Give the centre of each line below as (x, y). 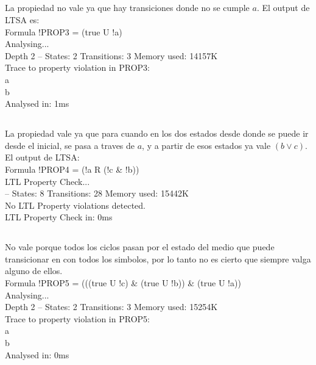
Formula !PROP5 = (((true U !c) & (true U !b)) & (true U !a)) (123, 283)
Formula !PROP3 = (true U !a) (64, 31)
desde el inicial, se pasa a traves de (70, 145)
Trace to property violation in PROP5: (77, 318)
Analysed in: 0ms (37, 354)
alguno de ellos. (34, 271)
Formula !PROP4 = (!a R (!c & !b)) (72, 169)
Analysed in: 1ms (37, 103)
